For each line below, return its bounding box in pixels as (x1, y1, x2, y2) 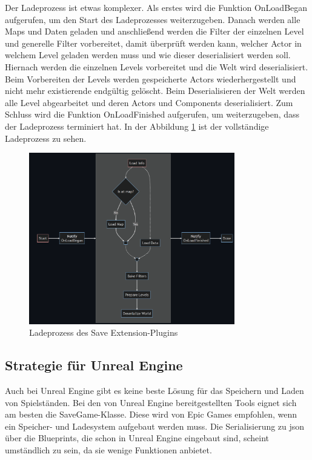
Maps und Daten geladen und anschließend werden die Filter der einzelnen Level (5, 25, 304, 38)
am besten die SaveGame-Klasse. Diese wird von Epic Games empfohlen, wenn (5, 408, 297, 421)
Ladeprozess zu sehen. (5, 132, 87, 144)
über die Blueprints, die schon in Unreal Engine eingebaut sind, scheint (5, 432, 270, 444)
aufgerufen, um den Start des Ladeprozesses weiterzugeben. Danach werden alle (5, 13, 300, 25)
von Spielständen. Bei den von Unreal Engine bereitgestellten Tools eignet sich (5, 396, 297, 408)
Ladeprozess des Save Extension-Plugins (29, 326, 178, 339)
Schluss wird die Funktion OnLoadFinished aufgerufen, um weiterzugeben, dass (5, 108, 300, 121)
